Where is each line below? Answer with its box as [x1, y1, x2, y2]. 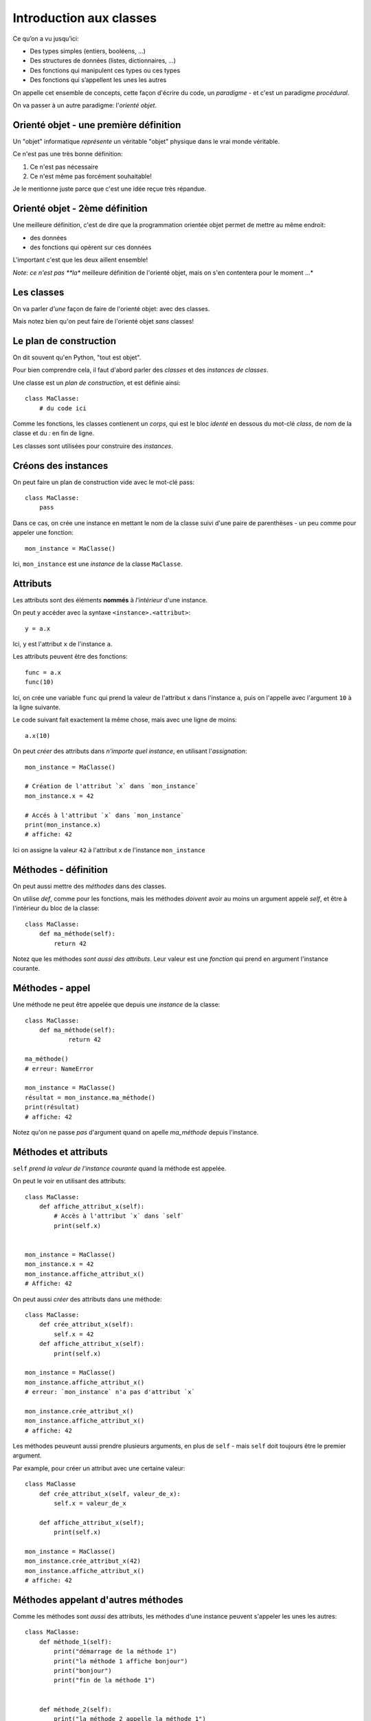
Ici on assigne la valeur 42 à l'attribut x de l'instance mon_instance [12, 845, 205, 854]
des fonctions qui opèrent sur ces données [30, 243, 152, 251]
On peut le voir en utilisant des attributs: [12, 1177, 126, 1185]
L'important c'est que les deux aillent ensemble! [12, 255, 148, 264]
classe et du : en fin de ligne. [12, 429, 95, 437]
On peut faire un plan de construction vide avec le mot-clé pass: [12, 478, 195, 486]
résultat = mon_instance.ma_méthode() [25, 1093, 156, 1101]
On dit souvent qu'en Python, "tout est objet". [12, 353, 142, 361]
